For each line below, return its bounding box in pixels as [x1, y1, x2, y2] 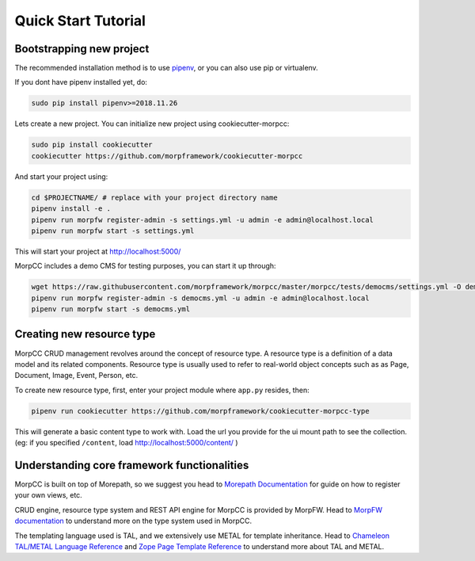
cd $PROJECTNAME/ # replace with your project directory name [31, 193, 278, 202]
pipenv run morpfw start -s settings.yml [31, 226, 195, 235]
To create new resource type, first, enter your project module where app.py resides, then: [14, 385, 310, 395]
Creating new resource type [14, 327, 156, 341]
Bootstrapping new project [14, 42, 150, 55]
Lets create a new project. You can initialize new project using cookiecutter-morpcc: [14, 119, 290, 128]
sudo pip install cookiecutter [31, 140, 154, 150]
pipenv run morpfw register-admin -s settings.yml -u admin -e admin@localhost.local [31, 215, 374, 224]
